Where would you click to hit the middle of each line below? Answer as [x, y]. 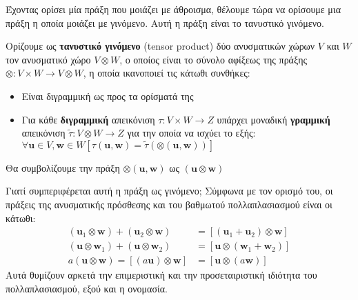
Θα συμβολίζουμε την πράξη [63, 167]
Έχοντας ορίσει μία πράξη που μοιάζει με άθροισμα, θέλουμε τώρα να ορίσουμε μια [173, 9]
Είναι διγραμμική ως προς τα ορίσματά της [108, 96]
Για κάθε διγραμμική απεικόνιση [88, 119]
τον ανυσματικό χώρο [48, 59]
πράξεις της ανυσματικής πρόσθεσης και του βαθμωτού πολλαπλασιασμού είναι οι [169, 204]
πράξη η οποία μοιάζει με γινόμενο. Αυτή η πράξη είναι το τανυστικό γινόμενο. [165, 22]
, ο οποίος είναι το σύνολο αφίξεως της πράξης [213, 59]
